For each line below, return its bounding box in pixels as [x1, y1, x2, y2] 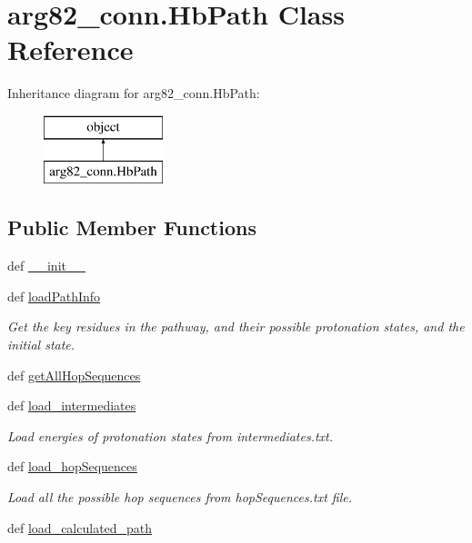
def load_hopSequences [7, 457, 137, 476]
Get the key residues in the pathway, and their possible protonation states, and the [7, 317, 465, 336]
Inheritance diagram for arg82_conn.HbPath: [7, 84, 260, 103]
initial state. [7, 335, 75, 354]
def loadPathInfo [7, 286, 101, 305]
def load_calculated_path [7, 518, 153, 537]
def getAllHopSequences [7, 365, 141, 384]
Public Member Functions [7, 213, 256, 242]
